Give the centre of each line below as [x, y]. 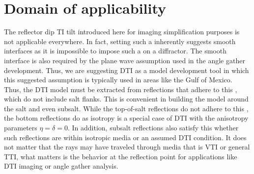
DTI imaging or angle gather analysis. [61, 166]
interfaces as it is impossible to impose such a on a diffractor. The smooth [115, 51]
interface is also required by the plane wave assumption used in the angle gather [125, 60]
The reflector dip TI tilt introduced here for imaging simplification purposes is [122, 32]
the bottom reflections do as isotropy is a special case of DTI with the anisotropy [126, 118]
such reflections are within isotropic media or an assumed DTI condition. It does [125, 137]
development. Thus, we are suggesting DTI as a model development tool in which [127, 70]
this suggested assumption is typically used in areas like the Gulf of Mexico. [118, 80]
